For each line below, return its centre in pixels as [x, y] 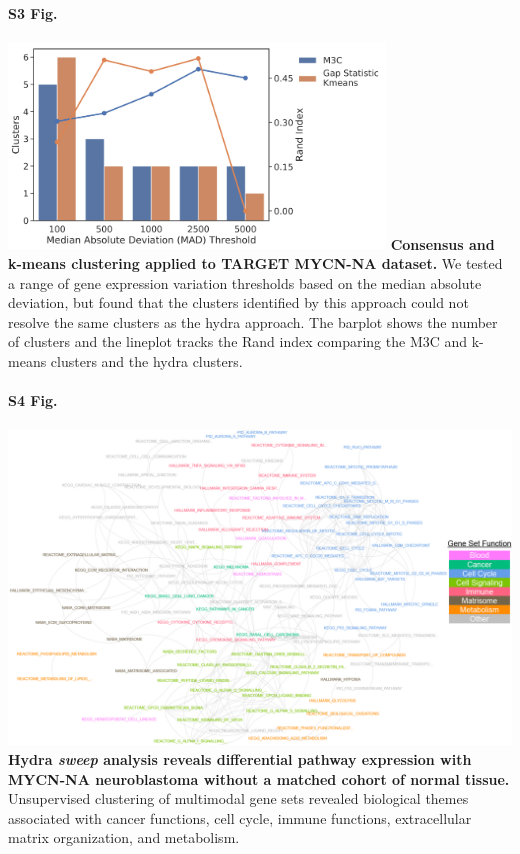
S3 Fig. [33, 12]
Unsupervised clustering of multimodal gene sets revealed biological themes [238, 798]
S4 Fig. [33, 400]
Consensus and [442, 243]
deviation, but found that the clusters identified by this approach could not [238, 302]
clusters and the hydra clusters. [146, 360]
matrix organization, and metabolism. [124, 837]
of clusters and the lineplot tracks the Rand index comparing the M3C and [238, 341]
